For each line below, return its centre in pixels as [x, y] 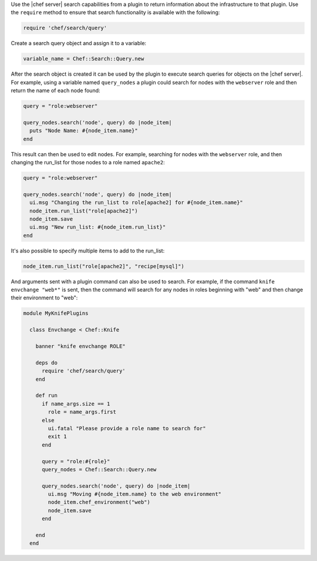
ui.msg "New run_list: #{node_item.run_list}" [98, 227]
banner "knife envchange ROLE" [80, 347]
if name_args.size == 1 [76, 404]
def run [47, 396]
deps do [47, 363]
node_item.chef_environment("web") [99, 502]
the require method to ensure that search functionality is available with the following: [115, 12]
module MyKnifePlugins [56, 313]
